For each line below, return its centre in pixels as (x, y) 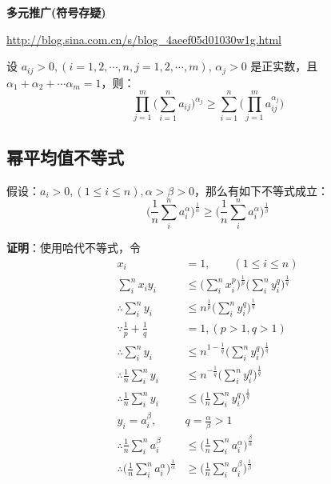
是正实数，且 (284, 66)
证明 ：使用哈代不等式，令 (74, 248)
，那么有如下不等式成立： (261, 190)
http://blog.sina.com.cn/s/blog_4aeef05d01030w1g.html (144, 39)
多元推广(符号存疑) (56, 12)
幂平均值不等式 (65, 156)
